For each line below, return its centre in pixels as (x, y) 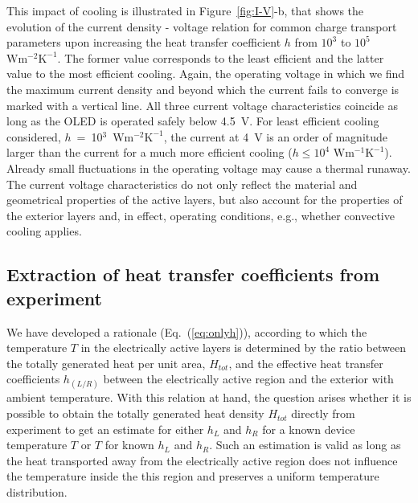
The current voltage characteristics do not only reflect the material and (182, 184)
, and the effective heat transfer (306, 363)
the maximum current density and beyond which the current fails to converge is (203, 89)
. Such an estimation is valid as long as (305, 445)
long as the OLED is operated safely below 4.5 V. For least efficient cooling (193, 121)
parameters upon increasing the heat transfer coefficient (144, 42)
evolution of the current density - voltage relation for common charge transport (202, 26)
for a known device (309, 429)
